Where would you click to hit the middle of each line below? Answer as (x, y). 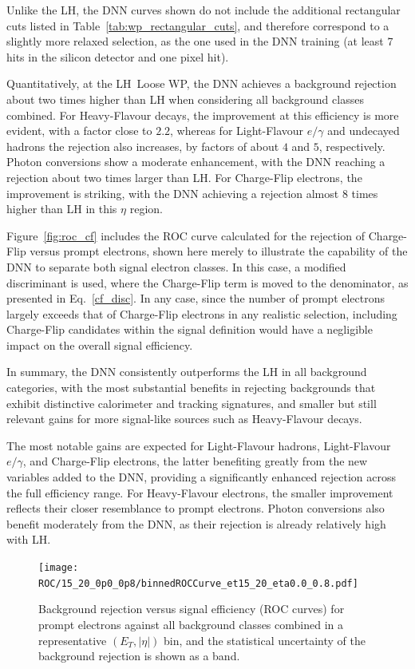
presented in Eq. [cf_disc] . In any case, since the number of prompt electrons (196, 298)
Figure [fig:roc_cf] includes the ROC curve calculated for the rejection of (186, 235)
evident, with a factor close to (79, 131)
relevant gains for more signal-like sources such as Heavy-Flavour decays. (184, 419)
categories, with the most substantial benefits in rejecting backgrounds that (191, 388)
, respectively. (352, 146)
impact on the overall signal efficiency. (100, 344)
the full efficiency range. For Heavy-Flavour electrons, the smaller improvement (200, 492)
